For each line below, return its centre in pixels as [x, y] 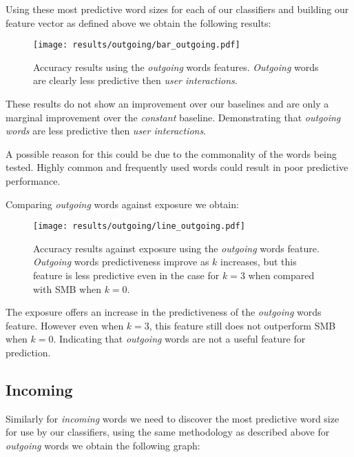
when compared [281, 275]
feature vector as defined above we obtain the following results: [138, 22]
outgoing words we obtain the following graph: [103, 445]
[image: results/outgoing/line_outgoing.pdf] [139, 226]
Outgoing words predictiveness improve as [121, 262]
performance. [33, 181]
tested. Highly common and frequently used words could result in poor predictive [177, 167]
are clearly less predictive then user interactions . [135, 80]
